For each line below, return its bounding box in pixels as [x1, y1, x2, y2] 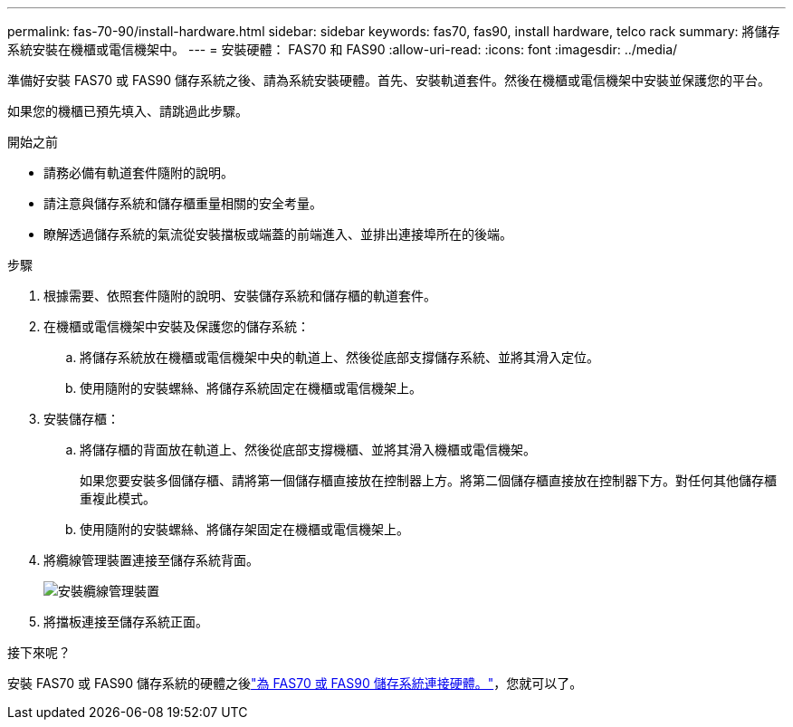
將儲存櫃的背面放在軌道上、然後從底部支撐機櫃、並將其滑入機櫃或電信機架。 [80, 442, 536, 457]
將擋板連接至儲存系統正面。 [43, 614, 208, 629]
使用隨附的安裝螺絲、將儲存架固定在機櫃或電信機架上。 [80, 521, 409, 537]
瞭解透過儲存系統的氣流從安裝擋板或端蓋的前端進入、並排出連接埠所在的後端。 [43, 226, 512, 242]
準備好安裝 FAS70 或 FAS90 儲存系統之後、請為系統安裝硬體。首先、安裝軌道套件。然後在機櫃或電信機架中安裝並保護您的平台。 [7, 72, 771, 88]
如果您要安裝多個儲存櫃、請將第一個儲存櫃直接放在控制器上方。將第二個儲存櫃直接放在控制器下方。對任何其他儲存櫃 [80, 473, 777, 488]
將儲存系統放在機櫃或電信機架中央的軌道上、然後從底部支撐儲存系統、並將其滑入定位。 [80, 349, 599, 365]
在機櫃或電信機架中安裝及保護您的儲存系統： [43, 319, 310, 334]
